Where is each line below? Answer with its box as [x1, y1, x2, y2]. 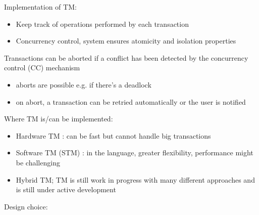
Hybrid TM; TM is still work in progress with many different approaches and [16, 174, 255, 185]
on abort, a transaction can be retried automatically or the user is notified [16, 96, 246, 107]
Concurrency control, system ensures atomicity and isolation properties [16, 35, 236, 46]
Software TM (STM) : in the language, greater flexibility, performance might [16, 147, 253, 158]
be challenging [16, 157, 60, 167]
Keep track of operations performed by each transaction [16, 18, 189, 29]
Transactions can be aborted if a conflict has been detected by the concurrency [4, 52, 248, 63]
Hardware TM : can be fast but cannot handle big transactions [16, 130, 211, 141]
